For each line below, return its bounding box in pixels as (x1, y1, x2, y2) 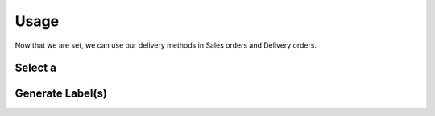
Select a (14, 61, 56, 75)
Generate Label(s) (14, 87, 108, 101)
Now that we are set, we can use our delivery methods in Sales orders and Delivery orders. (14, 40, 317, 50)
